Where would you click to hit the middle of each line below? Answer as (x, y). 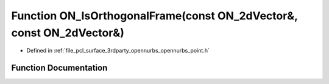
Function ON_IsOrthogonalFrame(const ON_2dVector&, (154, 16)
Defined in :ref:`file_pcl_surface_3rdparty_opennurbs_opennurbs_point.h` (118, 51)
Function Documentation (59, 68)
